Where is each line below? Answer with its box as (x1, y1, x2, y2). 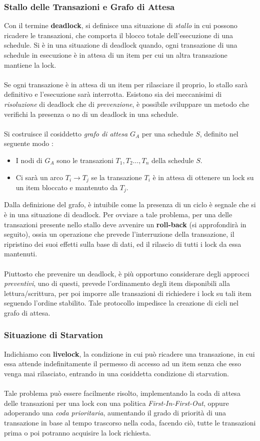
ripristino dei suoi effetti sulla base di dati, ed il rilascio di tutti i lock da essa (4, 238, 241, 249)
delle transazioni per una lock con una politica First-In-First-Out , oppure (4, 397, 229, 408)
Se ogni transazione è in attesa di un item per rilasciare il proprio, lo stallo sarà (4, 79, 248, 89)
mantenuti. (4, 248, 37, 259)
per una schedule (141, 128, 193, 138)
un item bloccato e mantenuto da (15, 182, 118, 192)
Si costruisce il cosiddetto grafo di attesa (4, 128, 128, 138)
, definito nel (199, 128, 238, 138)
